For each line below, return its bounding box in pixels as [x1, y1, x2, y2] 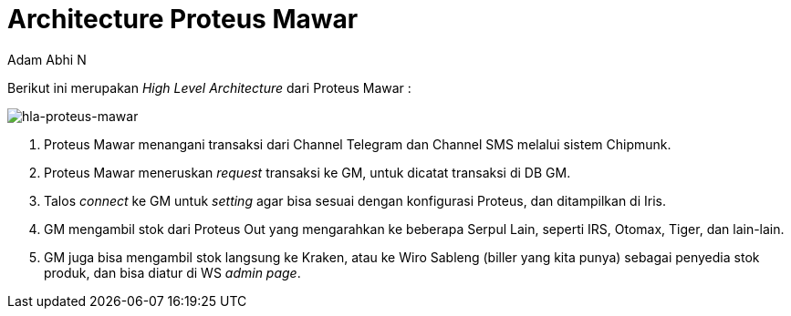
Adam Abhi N [7, 51, 87, 67]
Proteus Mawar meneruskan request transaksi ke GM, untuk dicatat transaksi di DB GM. [44, 164, 571, 180]
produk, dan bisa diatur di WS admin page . [44, 264, 301, 280]
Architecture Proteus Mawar [7, 4, 359, 35]
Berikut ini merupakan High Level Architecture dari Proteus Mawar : [7, 79, 411, 96]
